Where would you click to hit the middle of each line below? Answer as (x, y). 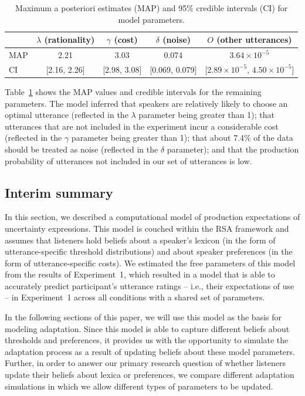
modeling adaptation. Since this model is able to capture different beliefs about (147, 328)
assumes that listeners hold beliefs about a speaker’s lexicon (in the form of (140, 240)
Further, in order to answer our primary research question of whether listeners (145, 363)
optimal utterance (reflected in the (67, 115)
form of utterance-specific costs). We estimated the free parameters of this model (150, 263)
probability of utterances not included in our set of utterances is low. (128, 160)
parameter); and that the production (233, 149)
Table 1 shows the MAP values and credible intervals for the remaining (133, 91)
